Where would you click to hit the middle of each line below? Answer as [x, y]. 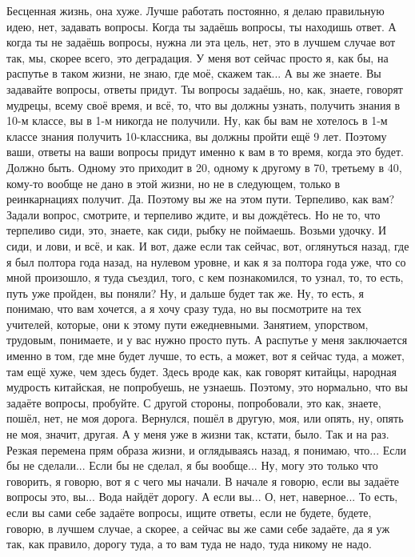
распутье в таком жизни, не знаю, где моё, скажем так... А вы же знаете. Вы [194, 73]
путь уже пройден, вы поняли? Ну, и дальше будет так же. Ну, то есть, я [185, 293]
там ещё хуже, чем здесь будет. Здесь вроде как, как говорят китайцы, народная [202, 371]
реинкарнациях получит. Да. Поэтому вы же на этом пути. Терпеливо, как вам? [201, 199]
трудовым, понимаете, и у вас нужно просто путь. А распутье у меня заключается [207, 340]
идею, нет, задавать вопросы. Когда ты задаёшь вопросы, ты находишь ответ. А [202, 26]
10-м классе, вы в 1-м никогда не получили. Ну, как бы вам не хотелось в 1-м [197, 120]
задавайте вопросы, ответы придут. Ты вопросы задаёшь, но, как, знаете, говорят [205, 88]
